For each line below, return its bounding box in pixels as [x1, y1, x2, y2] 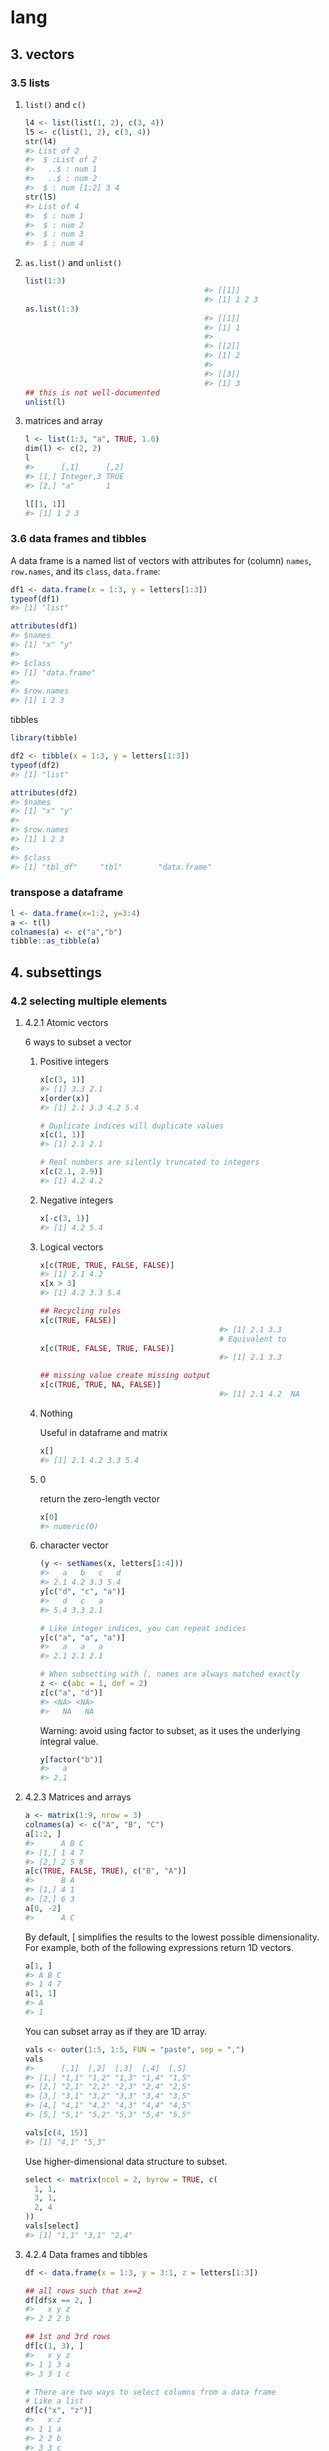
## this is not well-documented [24, 387, 160, 398]
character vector [39, 1539, 109, 1551]
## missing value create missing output [39, 1371, 211, 1381]
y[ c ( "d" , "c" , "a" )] [39, 1587, 126, 1597]
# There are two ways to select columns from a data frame [24, 2387, 277, 2397]
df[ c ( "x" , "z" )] [24, 2406, 93, 2416]
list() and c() [24, 98, 87, 110]
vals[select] [24, 2221, 80, 2231]
